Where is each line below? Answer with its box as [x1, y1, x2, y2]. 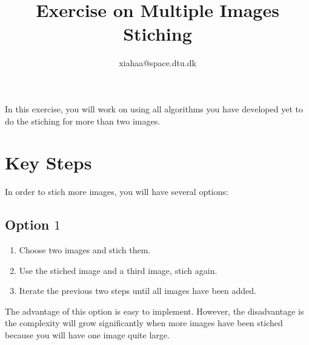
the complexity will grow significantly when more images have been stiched [5, 316, 283, 329]
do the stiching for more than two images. [5, 114, 161, 127]
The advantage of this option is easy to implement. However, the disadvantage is [5, 304, 304, 317]
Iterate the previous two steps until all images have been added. [19, 284, 256, 297]
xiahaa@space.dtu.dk [119, 56, 196, 69]
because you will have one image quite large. [5, 328, 170, 341]
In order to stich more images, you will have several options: [5, 185, 228, 198]
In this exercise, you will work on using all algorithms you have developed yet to [5, 102, 303, 115]
